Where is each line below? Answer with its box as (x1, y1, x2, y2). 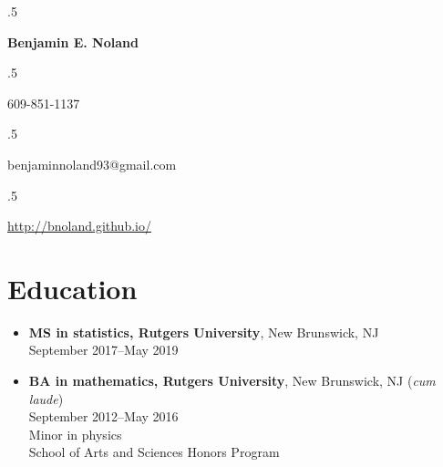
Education (7, 269, 138, 306)
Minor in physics (28, 424, 122, 443)
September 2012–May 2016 (28, 407, 179, 426)
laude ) (28, 389, 64, 408)
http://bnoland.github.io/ (7, 216, 151, 235)
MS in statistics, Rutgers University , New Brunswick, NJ (28, 322, 379, 341)
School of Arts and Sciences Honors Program (28, 442, 280, 462)
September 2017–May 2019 (28, 340, 179, 359)
